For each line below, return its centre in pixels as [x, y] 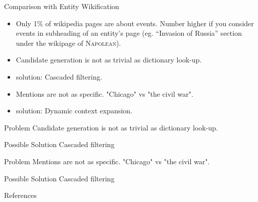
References [20, 195]
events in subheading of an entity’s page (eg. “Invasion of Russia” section [129, 33]
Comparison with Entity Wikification [62, 6]
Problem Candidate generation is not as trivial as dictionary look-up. [111, 127]
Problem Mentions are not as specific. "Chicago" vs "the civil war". [107, 161]
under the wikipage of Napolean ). [68, 43]
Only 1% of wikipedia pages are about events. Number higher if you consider [135, 23]
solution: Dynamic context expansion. [74, 111]
